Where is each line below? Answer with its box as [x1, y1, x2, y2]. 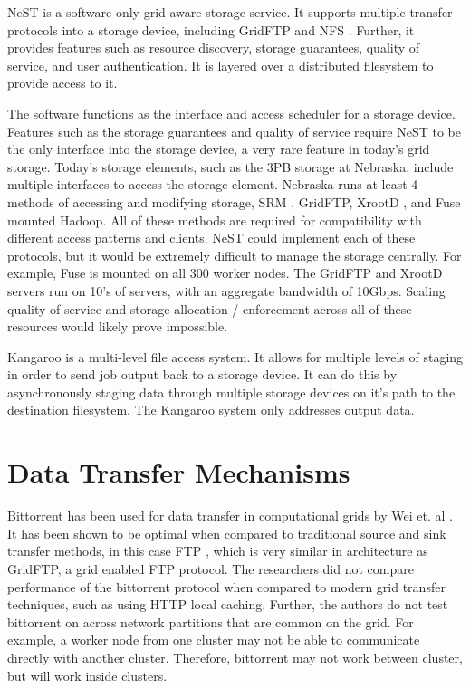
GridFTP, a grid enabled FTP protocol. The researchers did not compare [7, 559, 414, 578]
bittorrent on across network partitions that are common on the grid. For [7, 612, 414, 631]
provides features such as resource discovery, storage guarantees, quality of [7, 38, 420, 57]
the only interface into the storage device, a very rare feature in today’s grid [7, 139, 430, 158]
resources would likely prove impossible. [7, 317, 228, 336]
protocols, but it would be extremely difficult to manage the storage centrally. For [7, 245, 462, 264]
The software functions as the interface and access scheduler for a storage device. [7, 103, 456, 122]
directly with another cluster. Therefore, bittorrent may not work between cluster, [7, 647, 463, 666]
